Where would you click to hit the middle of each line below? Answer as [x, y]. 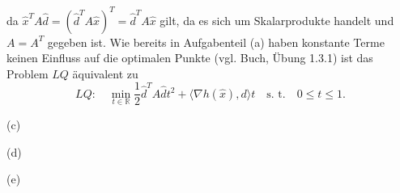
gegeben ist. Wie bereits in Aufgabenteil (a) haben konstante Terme [216, 42]
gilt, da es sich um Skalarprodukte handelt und [277, 20]
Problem [28, 73]
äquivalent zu [105, 73]
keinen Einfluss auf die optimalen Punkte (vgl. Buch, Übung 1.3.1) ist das [190, 58]
